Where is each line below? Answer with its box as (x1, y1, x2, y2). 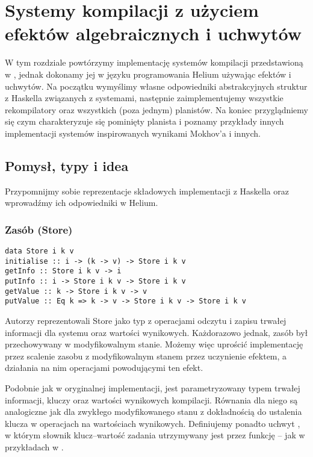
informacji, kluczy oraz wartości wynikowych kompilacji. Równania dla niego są (5, 393, 298, 406)
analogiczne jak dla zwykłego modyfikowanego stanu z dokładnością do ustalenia (5, 405, 302, 418)
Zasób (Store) (5, 222, 73, 237)
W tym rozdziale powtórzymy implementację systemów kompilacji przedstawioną (5, 56, 303, 69)
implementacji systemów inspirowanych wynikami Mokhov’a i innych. (5, 126, 261, 139)
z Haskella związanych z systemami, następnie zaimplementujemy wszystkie (5, 92, 284, 104)
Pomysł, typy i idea (5, 156, 129, 175)
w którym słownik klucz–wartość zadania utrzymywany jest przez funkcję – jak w (5, 429, 305, 441)
